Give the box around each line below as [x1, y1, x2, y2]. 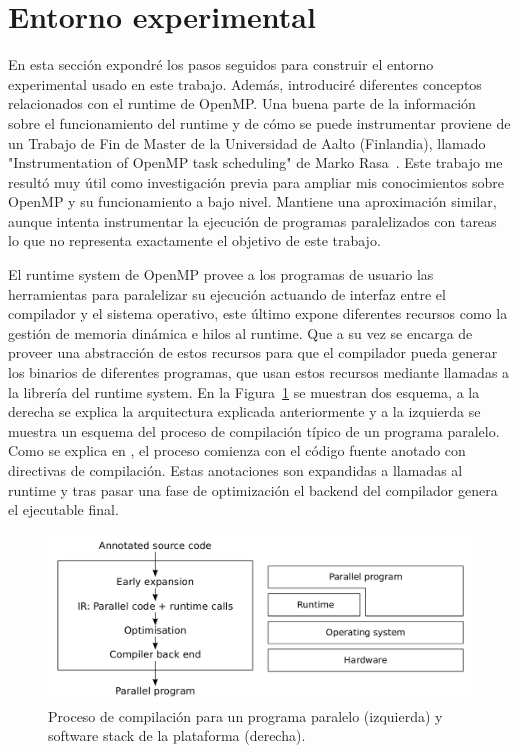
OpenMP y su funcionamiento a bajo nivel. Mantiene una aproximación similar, [8, 191, 497, 212]
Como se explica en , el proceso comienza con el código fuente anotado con [8, 440, 466, 461]
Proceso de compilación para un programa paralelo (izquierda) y [48, 705, 443, 726]
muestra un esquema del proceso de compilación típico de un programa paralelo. [8, 420, 500, 441]
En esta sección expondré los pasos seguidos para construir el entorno [8, 54, 434, 75]
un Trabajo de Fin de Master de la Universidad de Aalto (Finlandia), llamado [8, 132, 486, 153]
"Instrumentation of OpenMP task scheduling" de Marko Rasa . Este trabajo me [8, 152, 503, 173]
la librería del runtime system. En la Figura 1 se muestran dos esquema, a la [8, 381, 480, 402]
